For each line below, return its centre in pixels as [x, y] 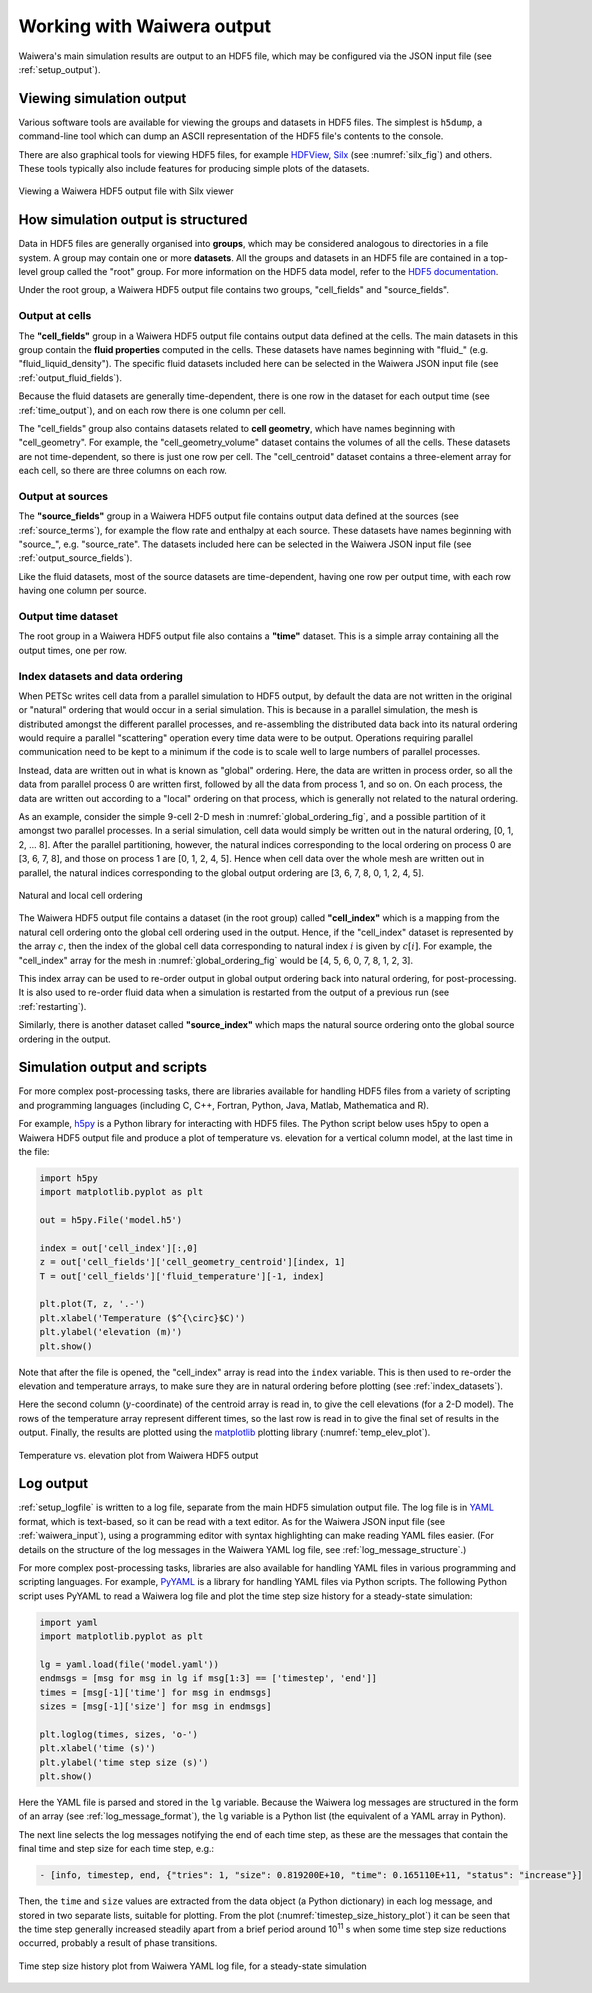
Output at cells [55, 316]
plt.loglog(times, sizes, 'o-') [119, 1734]
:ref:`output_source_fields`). [75, 558]
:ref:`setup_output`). [59, 69]
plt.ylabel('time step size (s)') [124, 1762]
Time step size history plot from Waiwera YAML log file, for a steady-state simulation [192, 1966]
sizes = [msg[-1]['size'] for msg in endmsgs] [155, 1706]
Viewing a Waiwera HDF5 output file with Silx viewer [126, 191]
